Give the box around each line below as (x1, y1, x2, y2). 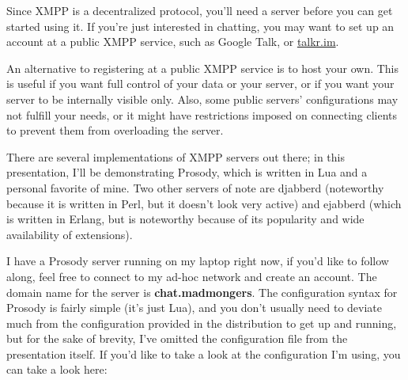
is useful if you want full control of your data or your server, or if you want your (6, 75, 395, 92)
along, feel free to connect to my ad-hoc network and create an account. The (6, 268, 377, 284)
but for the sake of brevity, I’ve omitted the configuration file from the (6, 330, 348, 347)
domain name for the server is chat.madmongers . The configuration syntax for (6, 283, 398, 300)
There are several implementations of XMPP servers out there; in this (6, 148, 345, 165)
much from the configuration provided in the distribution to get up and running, (6, 314, 397, 331)
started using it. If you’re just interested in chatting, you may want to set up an (6, 17, 395, 34)
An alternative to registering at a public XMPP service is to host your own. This (6, 59, 399, 76)
